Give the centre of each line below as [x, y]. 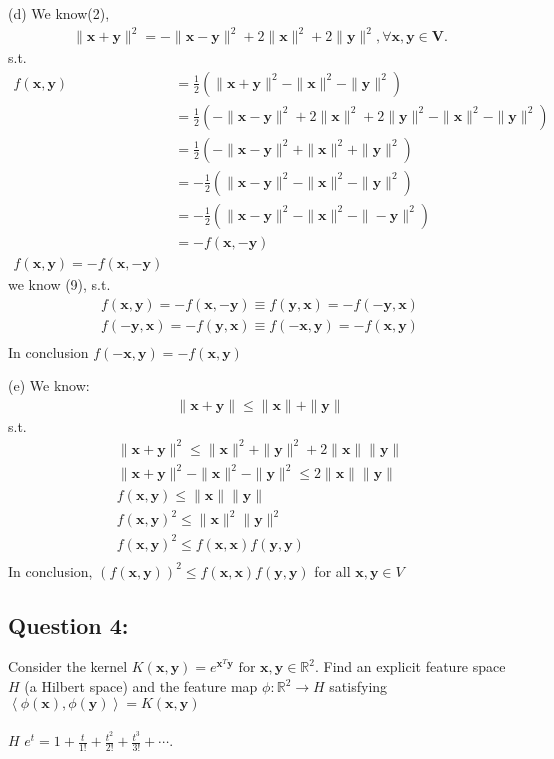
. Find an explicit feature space [410, 666]
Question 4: [68, 624]
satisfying [358, 686]
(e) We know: [49, 385]
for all [332, 570]
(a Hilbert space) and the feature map [141, 686]
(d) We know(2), [59, 13]
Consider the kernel [68, 666]
